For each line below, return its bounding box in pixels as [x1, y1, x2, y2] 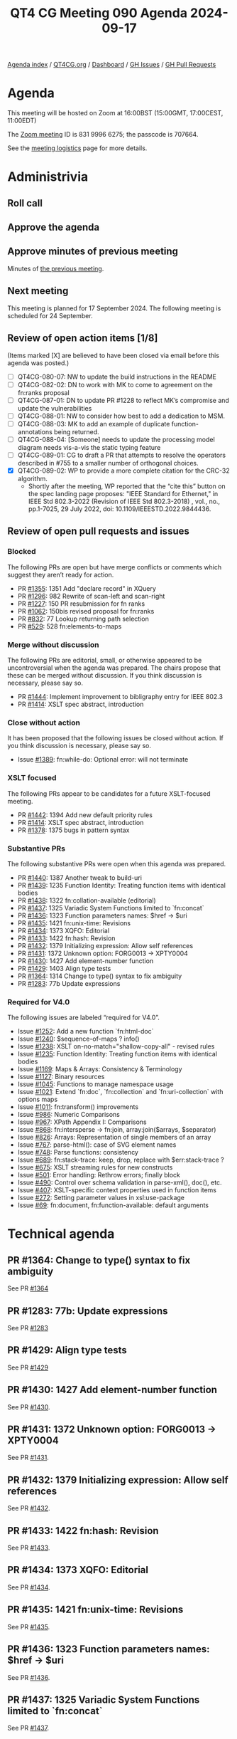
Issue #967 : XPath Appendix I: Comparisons [17, 1118, 147, 1126]
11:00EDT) [7, 116, 37, 125]
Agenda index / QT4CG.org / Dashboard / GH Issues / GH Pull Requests [7, 61, 216, 69]
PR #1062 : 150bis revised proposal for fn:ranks [17, 606, 155, 615]
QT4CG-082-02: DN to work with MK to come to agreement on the [17, 380, 213, 389]
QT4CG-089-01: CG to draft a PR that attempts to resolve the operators [17, 451, 226, 459]
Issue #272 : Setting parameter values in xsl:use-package [17, 1194, 185, 1202]
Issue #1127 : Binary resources [17, 1073, 105, 1081]
